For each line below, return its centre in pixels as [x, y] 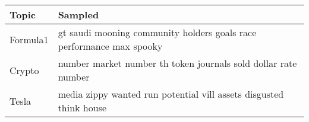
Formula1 [29, 39]
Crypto [24, 70]
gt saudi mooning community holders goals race [157, 32]
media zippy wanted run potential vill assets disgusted [171, 94]
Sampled [78, 15]
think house [82, 107]
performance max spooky [110, 46]
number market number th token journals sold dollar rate [177, 63]
